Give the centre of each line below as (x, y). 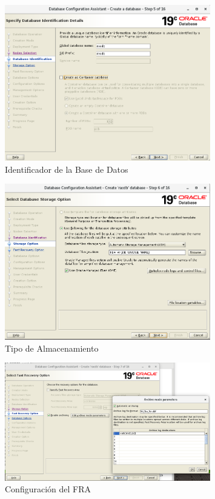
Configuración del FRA (48, 489)
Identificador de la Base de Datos (67, 169)
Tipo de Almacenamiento (52, 348)
